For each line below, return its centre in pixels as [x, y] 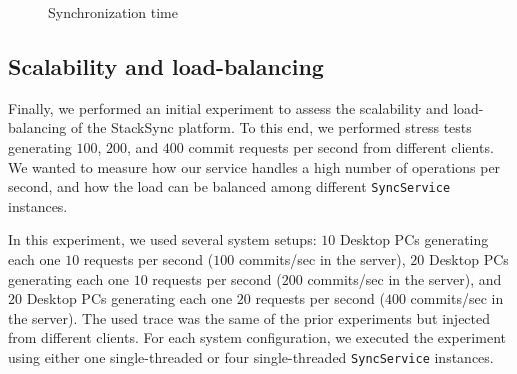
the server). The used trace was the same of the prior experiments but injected [249, 317]
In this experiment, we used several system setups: [162, 239]
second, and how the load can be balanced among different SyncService [229, 186]
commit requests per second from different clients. [341, 146]
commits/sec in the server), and [404, 278]
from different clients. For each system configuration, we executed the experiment [257, 337]
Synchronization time [113, 12]
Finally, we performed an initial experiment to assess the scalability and [228, 107]
